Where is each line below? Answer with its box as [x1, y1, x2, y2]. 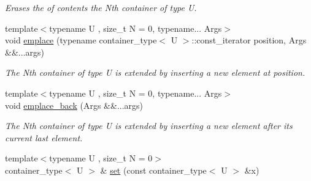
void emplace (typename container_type [5, 34, 157, 46]
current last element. [5, 131, 83, 144]
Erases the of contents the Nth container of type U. [5, 1, 197, 13]
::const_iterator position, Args [191, 34, 307, 46]
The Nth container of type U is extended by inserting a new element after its [5, 119, 293, 132]
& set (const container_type [100, 163, 207, 176]
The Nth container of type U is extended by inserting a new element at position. [5, 66, 305, 79]
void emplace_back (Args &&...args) [5, 98, 144, 111]
